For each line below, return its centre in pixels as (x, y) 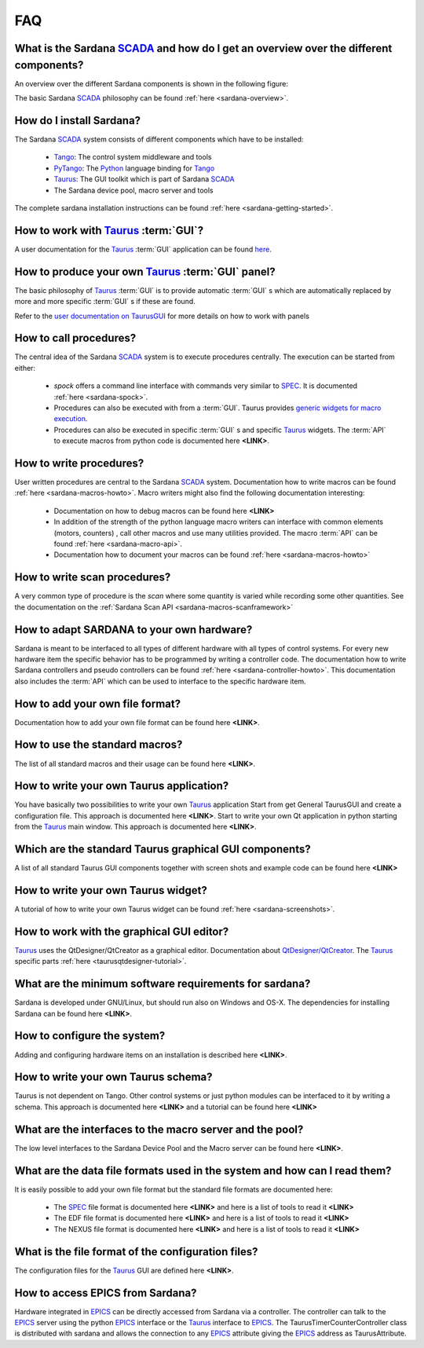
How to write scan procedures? (93, 577)
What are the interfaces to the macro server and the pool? (159, 1129)
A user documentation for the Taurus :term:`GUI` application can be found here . (143, 249)
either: (25, 368)
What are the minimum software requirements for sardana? (163, 984)
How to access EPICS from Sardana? (106, 1293)
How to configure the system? (90, 1036)
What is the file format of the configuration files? (136, 1252)
